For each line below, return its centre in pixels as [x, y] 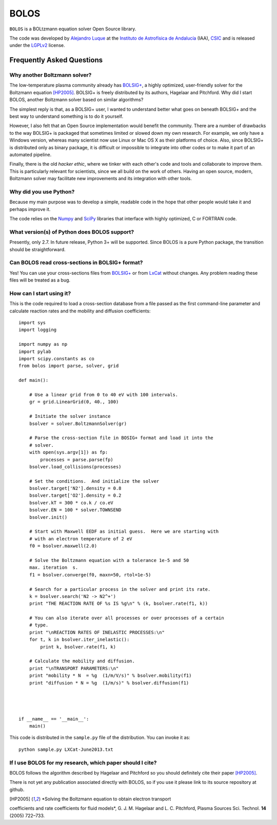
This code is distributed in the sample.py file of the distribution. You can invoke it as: [100, 738]
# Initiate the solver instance [70, 416]
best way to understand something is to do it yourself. [66, 116]
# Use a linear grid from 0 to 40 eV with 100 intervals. [104, 394]
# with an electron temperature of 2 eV [81, 539]
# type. [39, 625]
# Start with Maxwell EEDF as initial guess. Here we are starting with [124, 532]
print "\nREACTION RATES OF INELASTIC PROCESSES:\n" [97, 632]
